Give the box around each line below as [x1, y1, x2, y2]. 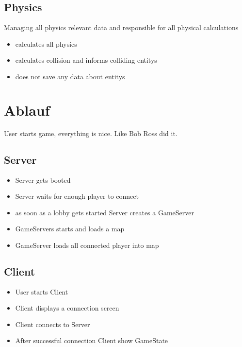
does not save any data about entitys [15, 71, 125, 81]
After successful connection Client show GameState [15, 335, 168, 346]
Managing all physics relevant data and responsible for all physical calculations [4, 22, 239, 33]
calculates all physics [15, 38, 77, 49]
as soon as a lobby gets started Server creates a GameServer [15, 207, 194, 217]
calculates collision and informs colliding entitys [15, 55, 157, 65]
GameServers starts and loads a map [15, 224, 125, 234]
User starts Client [15, 286, 68, 296]
